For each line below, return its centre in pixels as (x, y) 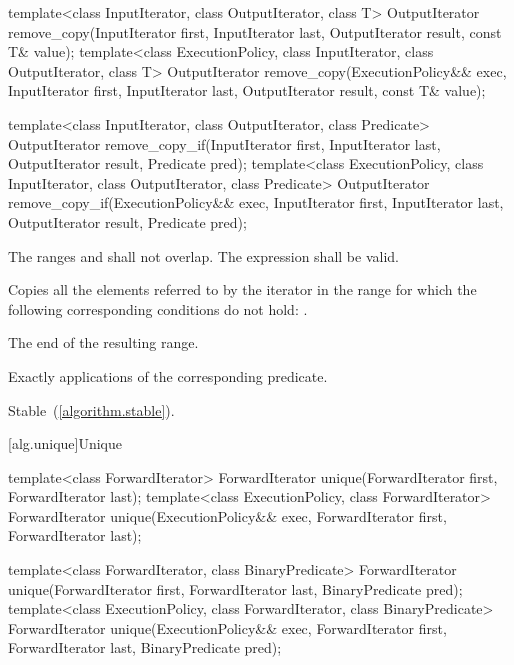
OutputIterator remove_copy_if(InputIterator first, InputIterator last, (224, 143)
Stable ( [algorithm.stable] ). (91, 409)
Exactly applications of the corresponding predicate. (168, 375)
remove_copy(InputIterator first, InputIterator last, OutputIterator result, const (255, 31)
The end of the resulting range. (103, 342)
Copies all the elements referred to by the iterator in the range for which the (242, 289)
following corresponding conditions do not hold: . (158, 308)
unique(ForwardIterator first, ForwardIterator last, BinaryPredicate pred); (235, 588)
